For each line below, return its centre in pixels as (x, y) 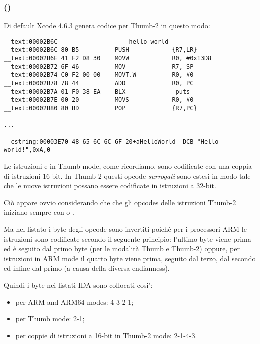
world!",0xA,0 (27, 150)
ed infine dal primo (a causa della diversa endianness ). (87, 268)
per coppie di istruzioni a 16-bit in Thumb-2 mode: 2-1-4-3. (106, 335)
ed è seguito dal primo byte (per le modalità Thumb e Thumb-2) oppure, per (122, 249)
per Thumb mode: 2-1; (50, 319)
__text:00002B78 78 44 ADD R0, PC (99, 83)
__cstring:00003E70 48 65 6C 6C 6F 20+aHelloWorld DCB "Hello (111, 141)
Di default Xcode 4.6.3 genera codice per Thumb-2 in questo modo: (107, 25)
